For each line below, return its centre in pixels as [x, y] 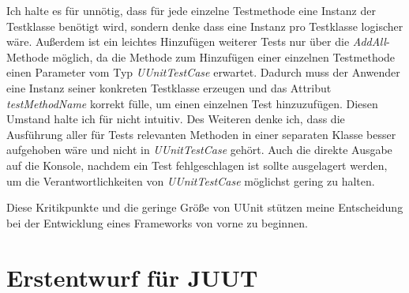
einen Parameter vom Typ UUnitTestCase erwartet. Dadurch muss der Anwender [203, 72]
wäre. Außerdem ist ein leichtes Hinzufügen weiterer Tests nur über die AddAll [196, 41]
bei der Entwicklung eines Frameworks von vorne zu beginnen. [157, 222]
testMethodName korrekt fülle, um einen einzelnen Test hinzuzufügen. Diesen [192, 103]
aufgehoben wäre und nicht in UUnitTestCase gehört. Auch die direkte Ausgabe [199, 150]
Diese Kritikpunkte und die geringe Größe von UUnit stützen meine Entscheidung [205, 207]
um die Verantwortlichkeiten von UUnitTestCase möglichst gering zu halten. [191, 180]
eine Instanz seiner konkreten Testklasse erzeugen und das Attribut [169, 87]
